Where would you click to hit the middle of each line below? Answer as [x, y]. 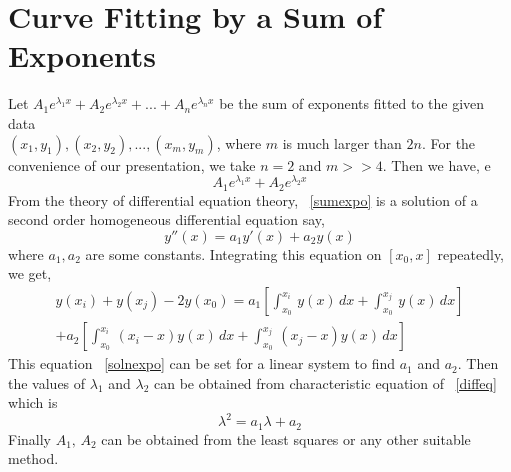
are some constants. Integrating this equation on [233, 253]
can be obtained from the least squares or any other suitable [286, 438]
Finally [29, 438]
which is [33, 402]
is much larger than [342, 142]
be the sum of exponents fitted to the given [352, 103]
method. [33, 458]
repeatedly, [470, 253]
